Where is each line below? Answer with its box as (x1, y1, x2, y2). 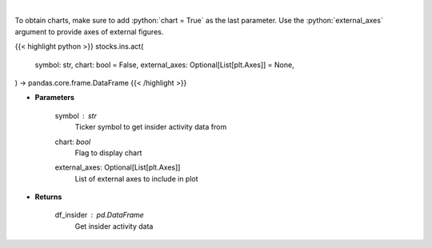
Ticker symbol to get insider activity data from (74, 122, 227, 132)
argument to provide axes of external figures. (14, 26, 164, 36)
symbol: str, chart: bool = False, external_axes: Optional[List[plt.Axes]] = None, (34, 60, 295, 70)
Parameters (34, 93, 75, 102)
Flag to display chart (74, 148, 142, 158)
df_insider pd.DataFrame (54, 210, 144, 220)
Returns (34, 192, 62, 202)
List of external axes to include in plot (74, 174, 199, 183)
